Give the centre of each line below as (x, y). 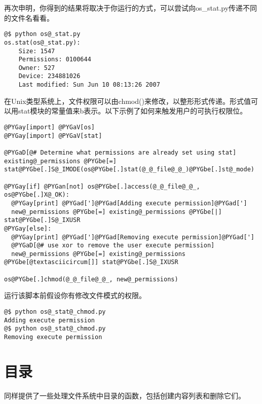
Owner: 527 (37, 68)
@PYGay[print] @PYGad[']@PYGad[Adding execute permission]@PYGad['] (129, 203)
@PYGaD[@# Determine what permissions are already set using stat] (120, 152)
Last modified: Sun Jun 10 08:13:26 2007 (89, 85)
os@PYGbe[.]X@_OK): (37, 195)
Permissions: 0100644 (55, 60)
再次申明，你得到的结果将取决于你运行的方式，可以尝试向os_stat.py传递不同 (131, 8)
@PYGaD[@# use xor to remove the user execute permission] (113, 246)
